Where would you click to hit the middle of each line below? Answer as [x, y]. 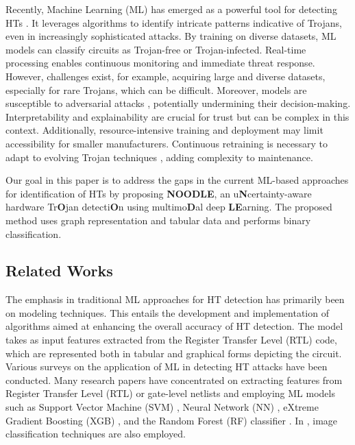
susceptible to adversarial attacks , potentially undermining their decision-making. [178, 103]
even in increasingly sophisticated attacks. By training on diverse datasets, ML [171, 36]
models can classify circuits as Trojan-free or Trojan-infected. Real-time [156, 49]
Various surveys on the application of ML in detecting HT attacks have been [167, 366]
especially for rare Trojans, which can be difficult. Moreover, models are [156, 89]
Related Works [59, 270]
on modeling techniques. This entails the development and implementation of [167, 312]
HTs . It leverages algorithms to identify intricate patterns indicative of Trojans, [174, 22]
